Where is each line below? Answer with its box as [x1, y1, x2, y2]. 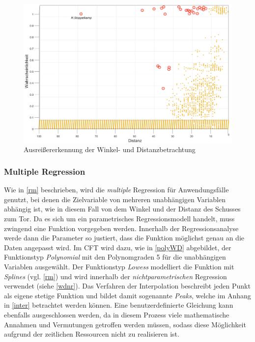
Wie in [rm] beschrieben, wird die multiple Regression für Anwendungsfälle [4, 184, 229, 195]
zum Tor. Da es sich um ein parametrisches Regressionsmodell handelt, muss [4, 213, 235, 223]
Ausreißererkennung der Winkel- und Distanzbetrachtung [24, 144, 196, 155]
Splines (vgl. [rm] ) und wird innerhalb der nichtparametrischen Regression [4, 271, 227, 281]
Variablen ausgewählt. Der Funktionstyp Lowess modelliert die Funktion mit [4, 261, 234, 271]
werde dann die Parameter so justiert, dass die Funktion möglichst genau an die [4, 233, 244, 243]
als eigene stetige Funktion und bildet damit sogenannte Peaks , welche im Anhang [4, 290, 251, 300]
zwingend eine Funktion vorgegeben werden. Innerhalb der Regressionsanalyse [4, 223, 239, 233]
